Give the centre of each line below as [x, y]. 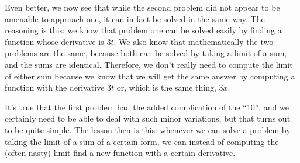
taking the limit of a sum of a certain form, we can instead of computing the [142, 141]
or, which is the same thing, [166, 87]
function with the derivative [55, 87]
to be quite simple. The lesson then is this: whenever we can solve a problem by [148, 129]
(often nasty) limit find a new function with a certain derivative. [120, 153]
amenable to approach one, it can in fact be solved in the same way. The [135, 18]
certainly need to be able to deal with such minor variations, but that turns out [148, 118]
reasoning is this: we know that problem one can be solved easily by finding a [143, 30]
